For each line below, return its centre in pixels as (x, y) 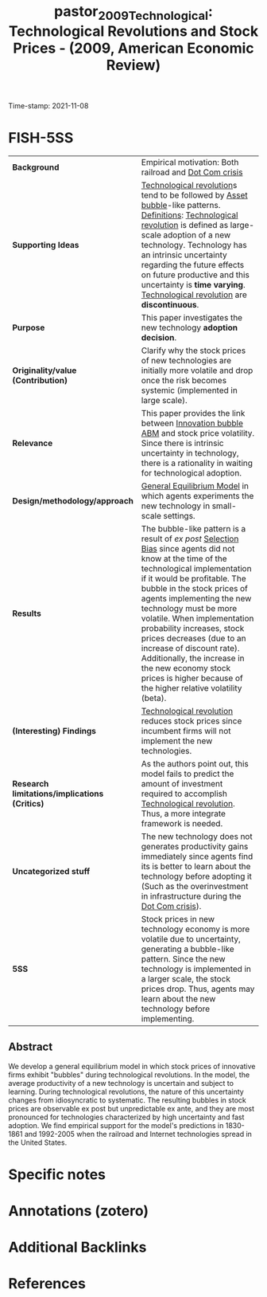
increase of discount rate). (190, 648)
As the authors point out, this (195, 763)
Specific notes (57, 1174)
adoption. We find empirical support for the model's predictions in (116, 1125)
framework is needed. (182, 823)
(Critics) (28, 803)
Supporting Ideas (46, 245)
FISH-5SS (41, 137)
